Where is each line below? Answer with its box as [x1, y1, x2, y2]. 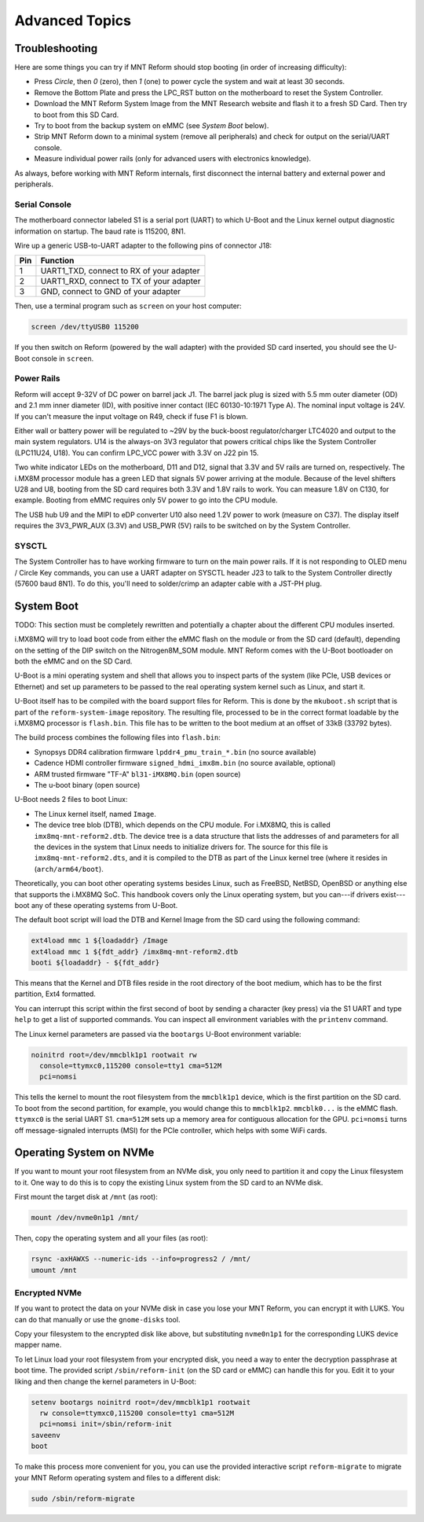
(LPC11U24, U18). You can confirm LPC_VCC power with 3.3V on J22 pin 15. [14, 448, 259, 458]
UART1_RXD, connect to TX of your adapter [40, 276, 201, 287]
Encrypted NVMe [14, 1287, 82, 1298]
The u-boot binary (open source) [34, 780, 141, 789]
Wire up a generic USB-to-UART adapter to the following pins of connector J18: [14, 241, 272, 250]
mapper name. [14, 1340, 62, 1350]
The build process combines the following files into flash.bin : [14, 733, 221, 742]
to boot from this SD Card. [34, 110, 119, 119]
